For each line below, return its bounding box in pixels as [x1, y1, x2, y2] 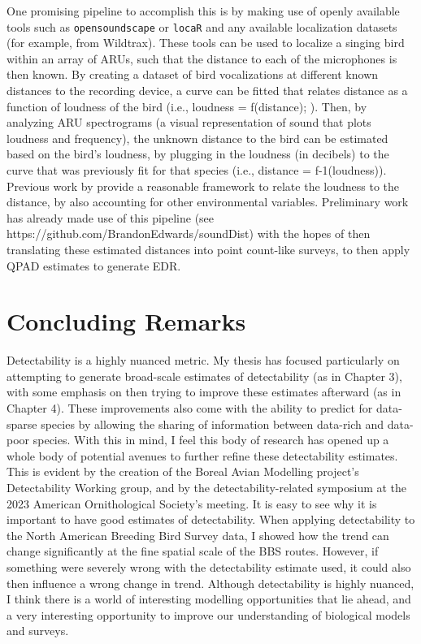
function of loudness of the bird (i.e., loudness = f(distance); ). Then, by [7, 97, 367, 115]
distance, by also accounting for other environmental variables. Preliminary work [7, 193, 409, 210]
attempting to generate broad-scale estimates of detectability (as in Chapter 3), [7, 367, 402, 384]
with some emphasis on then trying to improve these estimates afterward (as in [7, 383, 401, 400]
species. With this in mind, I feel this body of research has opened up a [33, 431, 389, 448]
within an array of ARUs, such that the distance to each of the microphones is [7, 50, 397, 67]
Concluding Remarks [7, 305, 246, 338]
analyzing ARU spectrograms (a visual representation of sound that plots [7, 114, 371, 131]
